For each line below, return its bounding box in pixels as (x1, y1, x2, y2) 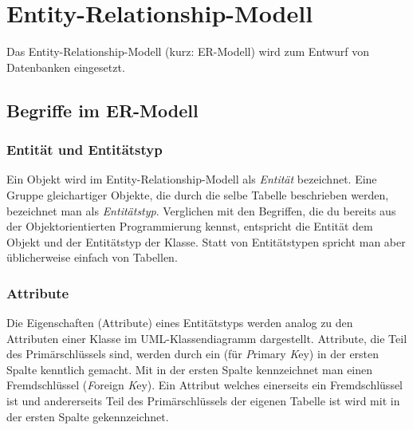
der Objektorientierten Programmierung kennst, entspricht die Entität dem (6, 218, 373, 235)
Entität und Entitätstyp (6, 140, 163, 160)
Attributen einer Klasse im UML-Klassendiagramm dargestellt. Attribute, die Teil (6, 329, 407, 346)
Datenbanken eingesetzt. (6, 58, 125, 75)
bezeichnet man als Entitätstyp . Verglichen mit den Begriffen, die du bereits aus (6, 202, 396, 219)
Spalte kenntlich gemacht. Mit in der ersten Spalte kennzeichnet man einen (6, 361, 373, 377)
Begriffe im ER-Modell (6, 97, 199, 122)
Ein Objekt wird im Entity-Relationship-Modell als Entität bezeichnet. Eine (6, 171, 377, 187)
